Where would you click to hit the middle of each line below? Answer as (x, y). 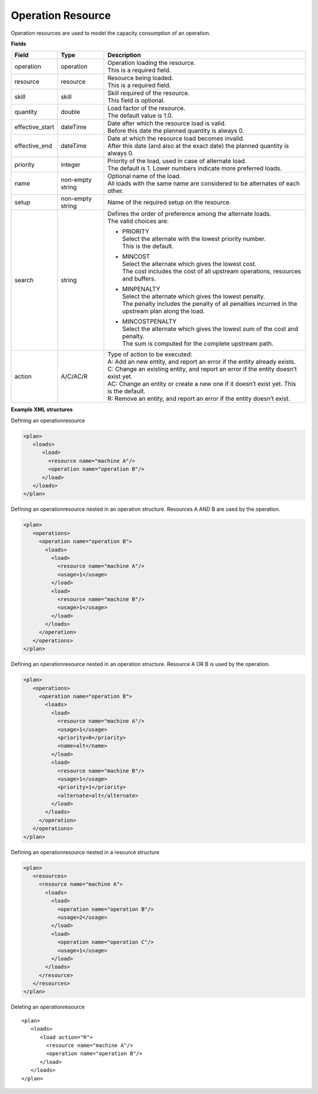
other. (115, 191)
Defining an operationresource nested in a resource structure (85, 852)
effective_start (34, 127)
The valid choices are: (138, 221)
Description (124, 55)
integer (71, 165)
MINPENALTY (141, 289)
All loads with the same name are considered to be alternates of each (204, 184)
